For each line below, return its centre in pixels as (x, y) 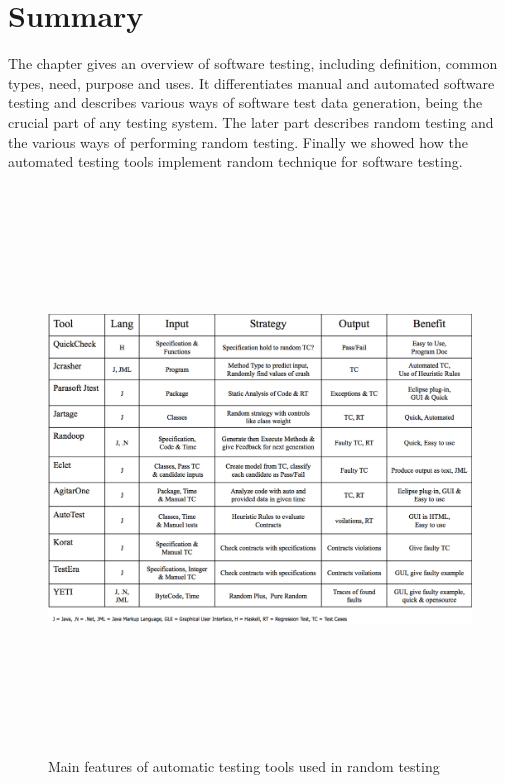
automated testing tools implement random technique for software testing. (235, 161)
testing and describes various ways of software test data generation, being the (245, 102)
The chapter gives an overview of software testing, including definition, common (253, 63)
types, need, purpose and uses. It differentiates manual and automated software (251, 82)
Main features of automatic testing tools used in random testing (244, 766)
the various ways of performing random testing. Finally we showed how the (238, 141)
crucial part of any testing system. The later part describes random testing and (251, 121)
